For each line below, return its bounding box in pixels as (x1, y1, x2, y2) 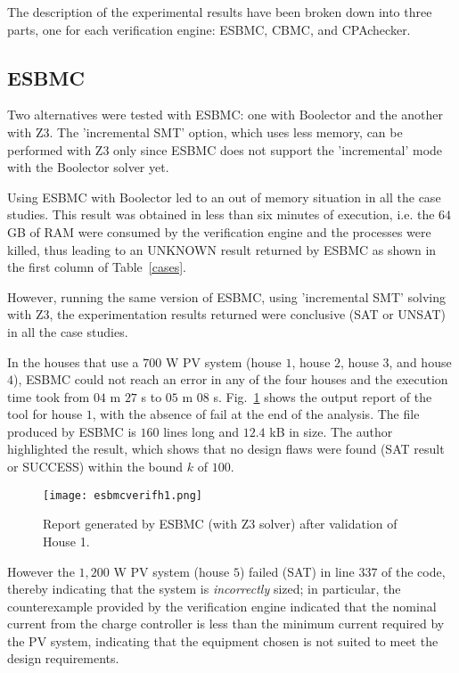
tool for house (7, 405, 83, 423)
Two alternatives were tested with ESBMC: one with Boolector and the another (7, 105, 443, 124)
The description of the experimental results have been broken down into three (7, 3, 432, 21)
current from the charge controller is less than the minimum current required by (7, 614, 445, 633)
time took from (7, 387, 90, 406)
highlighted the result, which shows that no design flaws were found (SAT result (7, 439, 445, 458)
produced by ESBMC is (7, 422, 136, 440)
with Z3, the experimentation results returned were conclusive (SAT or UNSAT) (7, 305, 447, 324)
